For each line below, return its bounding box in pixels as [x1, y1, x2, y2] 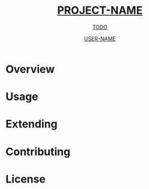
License [5, 172, 46, 186]
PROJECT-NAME [57, 4, 143, 17]
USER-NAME [84, 35, 116, 42]
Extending [5, 118, 58, 131]
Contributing [5, 145, 71, 158]
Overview [5, 62, 55, 76]
